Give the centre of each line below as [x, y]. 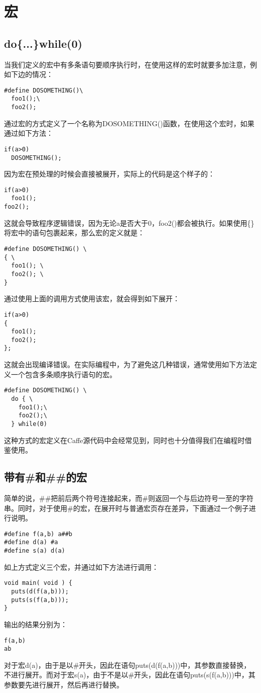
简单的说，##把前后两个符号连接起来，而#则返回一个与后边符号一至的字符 [129, 498]
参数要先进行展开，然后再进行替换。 [64, 685]
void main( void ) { [38, 583]
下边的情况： [32, 74]
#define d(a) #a [31, 542]
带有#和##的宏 [46, 477]
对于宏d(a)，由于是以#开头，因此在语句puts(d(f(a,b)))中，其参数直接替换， [127, 665]
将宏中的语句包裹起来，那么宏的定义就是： [74, 233]
